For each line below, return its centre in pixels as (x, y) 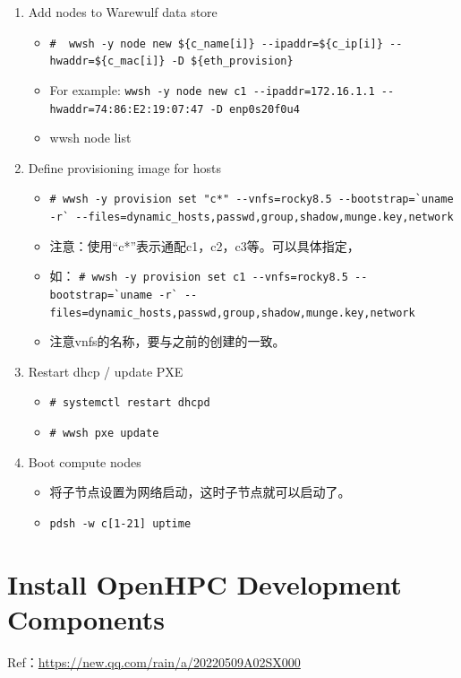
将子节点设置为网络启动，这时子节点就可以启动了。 (200, 492)
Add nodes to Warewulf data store (123, 12)
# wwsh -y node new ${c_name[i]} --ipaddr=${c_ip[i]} (216, 43)
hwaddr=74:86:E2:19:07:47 (127, 109)
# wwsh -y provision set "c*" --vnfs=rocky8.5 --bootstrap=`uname (252, 200)
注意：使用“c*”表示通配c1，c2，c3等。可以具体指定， (205, 245)
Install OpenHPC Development (205, 583)
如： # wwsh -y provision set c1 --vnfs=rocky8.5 (199, 276)
